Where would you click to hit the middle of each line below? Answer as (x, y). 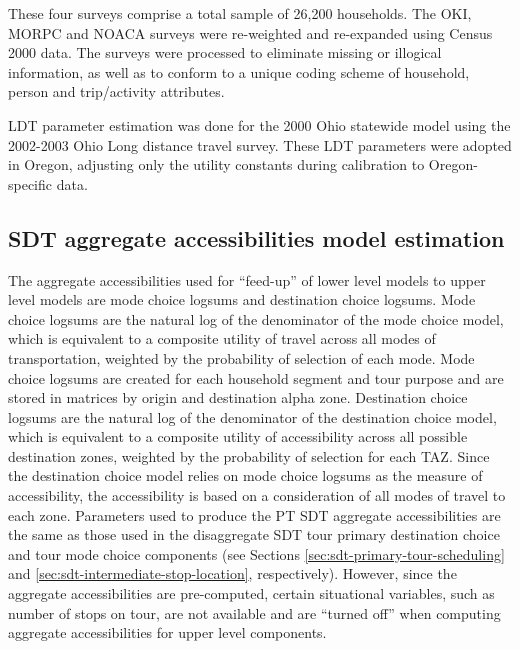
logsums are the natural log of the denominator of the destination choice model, (252, 416)
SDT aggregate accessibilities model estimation (256, 237)
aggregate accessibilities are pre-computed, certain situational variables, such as (251, 593)
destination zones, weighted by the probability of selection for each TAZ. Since (249, 455)
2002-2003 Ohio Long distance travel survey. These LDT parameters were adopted (260, 144)
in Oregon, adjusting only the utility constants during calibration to (216, 164)
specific (30, 183)
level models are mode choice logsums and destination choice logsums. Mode (242, 299)
